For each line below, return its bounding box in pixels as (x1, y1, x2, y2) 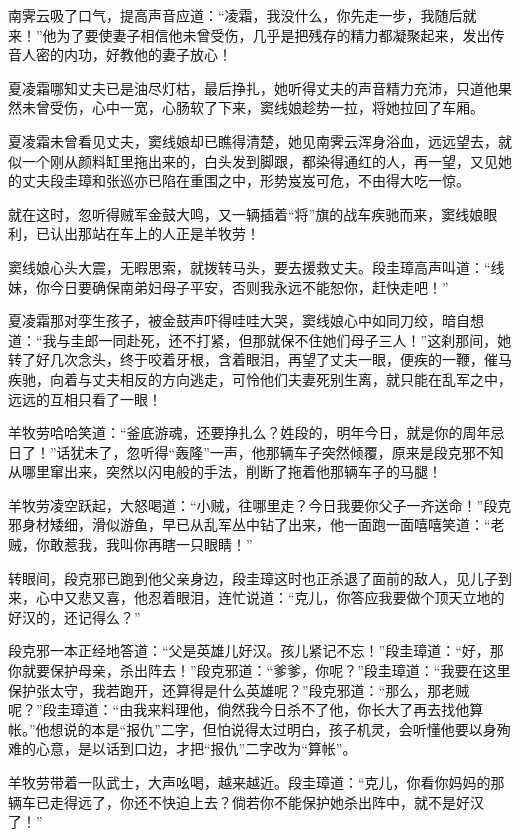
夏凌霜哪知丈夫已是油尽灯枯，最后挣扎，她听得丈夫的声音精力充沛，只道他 (8, 77, 498, 98)
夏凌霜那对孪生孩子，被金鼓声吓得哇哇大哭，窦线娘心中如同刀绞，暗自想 (8, 310, 484, 331)
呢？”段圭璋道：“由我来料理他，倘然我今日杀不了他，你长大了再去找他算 (8, 699, 484, 720)
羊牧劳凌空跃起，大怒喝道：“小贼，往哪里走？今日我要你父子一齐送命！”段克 (8, 494, 512, 515)
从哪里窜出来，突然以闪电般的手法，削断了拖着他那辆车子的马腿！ (8, 461, 442, 482)
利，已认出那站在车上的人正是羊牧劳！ (8, 223, 260, 244)
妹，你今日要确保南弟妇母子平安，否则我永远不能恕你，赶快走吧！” (8, 276, 449, 297)
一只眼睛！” (175, 534, 253, 555)
